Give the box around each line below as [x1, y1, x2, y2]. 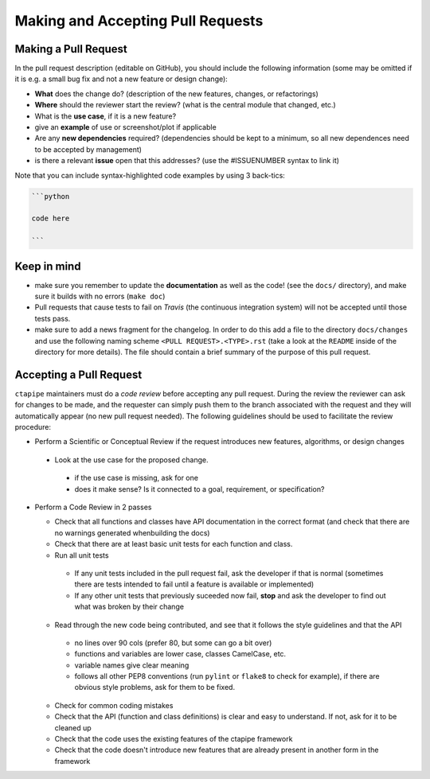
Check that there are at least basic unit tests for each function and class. [54, 539, 293, 549]
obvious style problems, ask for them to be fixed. [74, 683, 235, 692]
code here [31, 214, 70, 223]
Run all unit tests [54, 550, 109, 560]
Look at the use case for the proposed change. [54, 454, 209, 465]
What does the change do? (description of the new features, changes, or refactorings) [34, 88, 319, 99]
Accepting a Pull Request [14, 368, 143, 381]
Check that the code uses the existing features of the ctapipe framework [54, 734, 293, 744]
